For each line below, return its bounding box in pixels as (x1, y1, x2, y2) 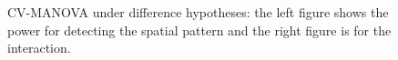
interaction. (7, 38, 71, 57)
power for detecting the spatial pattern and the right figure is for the (7, 20, 392, 39)
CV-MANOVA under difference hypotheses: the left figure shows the (7, 3, 389, 21)
